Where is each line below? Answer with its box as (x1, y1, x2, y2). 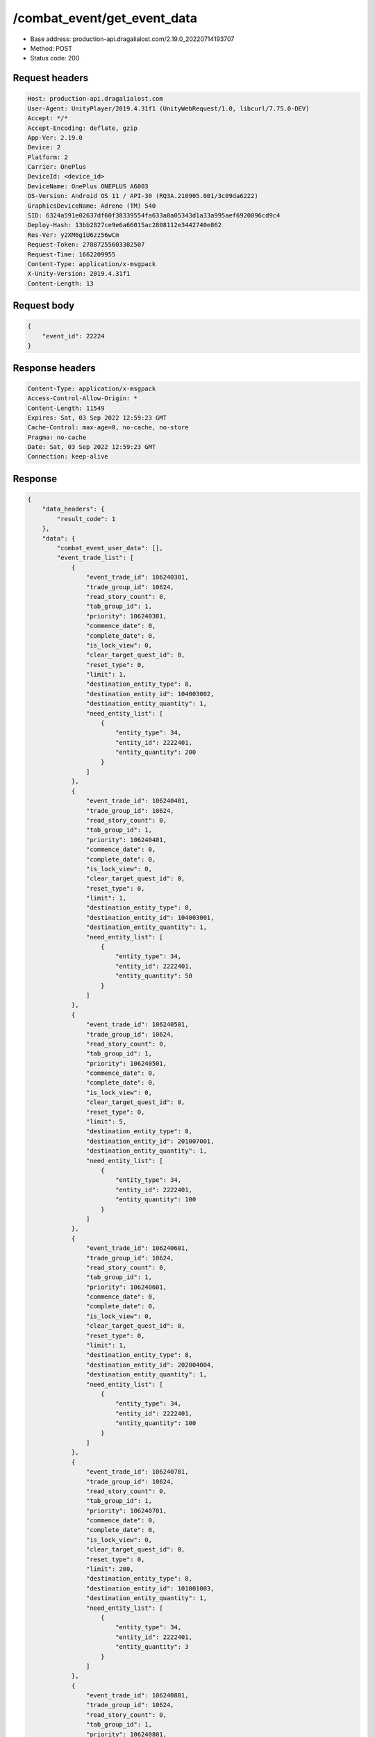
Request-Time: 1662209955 (27, 250, 116, 258)
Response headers (12, 362, 97, 374)
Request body (12, 299, 75, 312)
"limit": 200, (85, 1565, 135, 1573)
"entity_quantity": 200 (115, 748, 197, 757)
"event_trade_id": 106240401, (85, 797, 189, 805)
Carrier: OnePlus (27, 163, 87, 171)
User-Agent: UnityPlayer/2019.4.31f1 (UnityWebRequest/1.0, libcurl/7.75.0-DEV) (27, 104, 310, 113)
